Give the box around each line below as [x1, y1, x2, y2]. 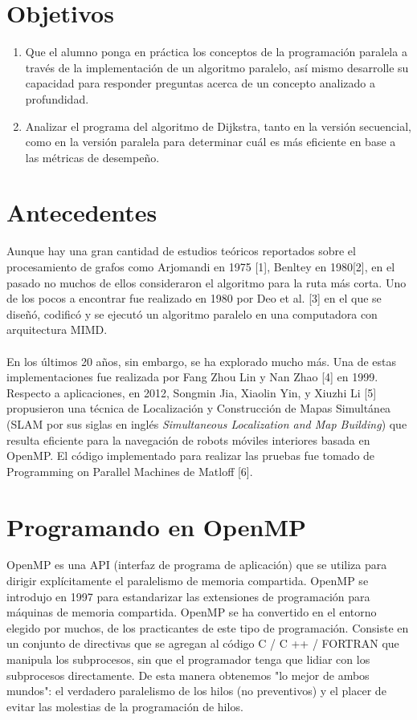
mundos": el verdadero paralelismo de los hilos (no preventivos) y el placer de [6, 682, 386, 699]
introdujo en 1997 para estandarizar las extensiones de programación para [6, 588, 370, 604]
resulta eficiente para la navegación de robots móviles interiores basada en [6, 431, 370, 448]
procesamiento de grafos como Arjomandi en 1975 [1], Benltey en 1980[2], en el [6, 258, 395, 275]
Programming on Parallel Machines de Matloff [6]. [6, 462, 253, 479]
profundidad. [25, 90, 89, 107]
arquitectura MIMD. [6, 321, 108, 338]
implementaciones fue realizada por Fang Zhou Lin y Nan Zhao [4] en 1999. [6, 368, 378, 385]
